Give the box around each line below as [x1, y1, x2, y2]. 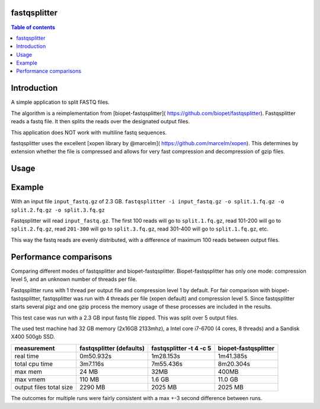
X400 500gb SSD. [11, 333, 56, 340]
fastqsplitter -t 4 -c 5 [151, 344, 212, 352]
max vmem [14, 375, 46, 384]
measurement [14, 344, 55, 352]
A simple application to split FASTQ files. [11, 98, 110, 106]
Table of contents [11, 24, 56, 31]
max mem [14, 368, 43, 376]
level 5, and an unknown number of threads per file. [11, 276, 137, 283]
